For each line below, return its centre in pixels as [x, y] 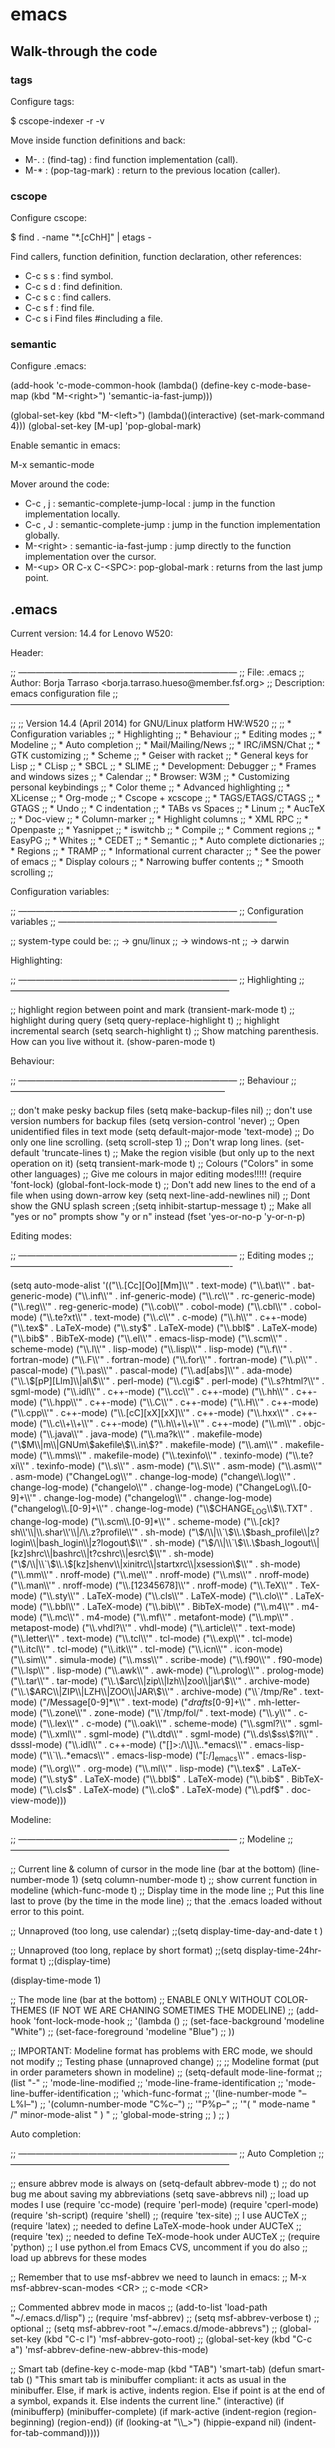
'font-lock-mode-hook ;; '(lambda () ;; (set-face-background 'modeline [179, 2020]
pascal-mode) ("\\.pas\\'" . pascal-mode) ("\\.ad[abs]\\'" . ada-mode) [151, 1370]
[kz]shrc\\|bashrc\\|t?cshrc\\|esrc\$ [82, 1554]
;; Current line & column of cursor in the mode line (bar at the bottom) [153, 1869]
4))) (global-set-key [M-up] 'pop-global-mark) [106, 426]
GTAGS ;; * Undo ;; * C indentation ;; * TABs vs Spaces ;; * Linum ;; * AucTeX [168, 809]
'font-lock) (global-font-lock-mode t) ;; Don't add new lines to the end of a [163, 1185]
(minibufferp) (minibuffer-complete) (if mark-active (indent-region [146, 2411]
